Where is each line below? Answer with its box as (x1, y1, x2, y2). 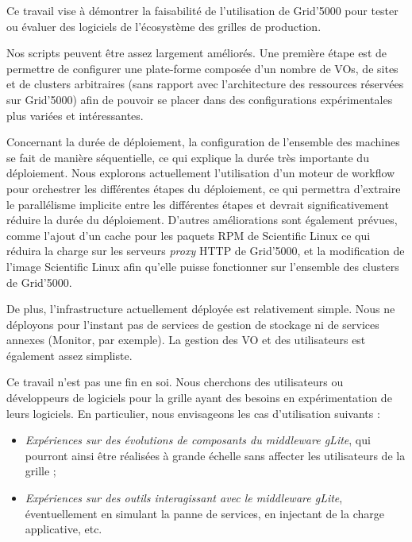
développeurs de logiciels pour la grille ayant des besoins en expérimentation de (6, 389, 392, 406)
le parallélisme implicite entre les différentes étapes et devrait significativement (6, 196, 389, 212)
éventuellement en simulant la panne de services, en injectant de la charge (25, 505, 384, 521)
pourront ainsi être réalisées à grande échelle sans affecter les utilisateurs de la (25, 447, 406, 463)
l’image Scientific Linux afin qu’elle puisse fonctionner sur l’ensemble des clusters (6, 257, 399, 274)
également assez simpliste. (6, 346, 133, 363)
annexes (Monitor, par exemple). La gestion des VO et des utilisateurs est (6, 331, 366, 348)
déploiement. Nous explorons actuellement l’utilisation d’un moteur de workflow (6, 165, 395, 181)
